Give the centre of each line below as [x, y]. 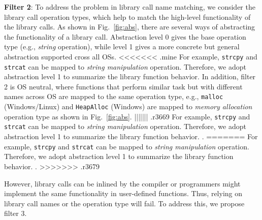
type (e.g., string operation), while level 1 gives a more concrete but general [122, 46]
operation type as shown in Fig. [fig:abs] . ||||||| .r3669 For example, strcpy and [127, 116]
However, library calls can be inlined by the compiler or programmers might [122, 183]
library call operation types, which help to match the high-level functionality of [127, 17]
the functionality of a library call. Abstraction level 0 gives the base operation [125, 36]
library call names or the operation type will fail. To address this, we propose [124, 203]
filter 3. [15, 213]
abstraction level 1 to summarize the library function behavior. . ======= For [131, 136]
